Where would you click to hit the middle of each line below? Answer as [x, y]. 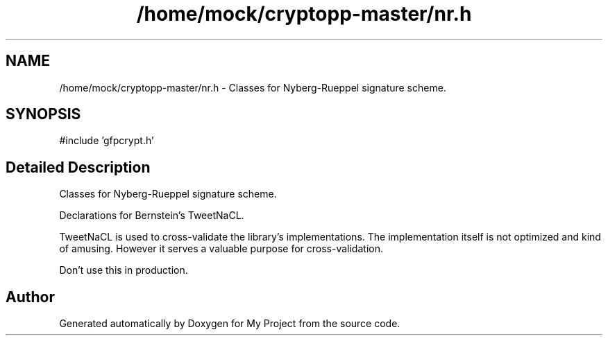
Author [30, 297]
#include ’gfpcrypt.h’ [107, 141]
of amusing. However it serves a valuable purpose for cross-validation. [221, 249]
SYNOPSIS [43, 114]
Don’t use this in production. [124, 270]
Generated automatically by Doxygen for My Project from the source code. [230, 324]
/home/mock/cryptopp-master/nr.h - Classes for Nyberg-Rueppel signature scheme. [253, 87]
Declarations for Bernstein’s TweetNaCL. [152, 216]
